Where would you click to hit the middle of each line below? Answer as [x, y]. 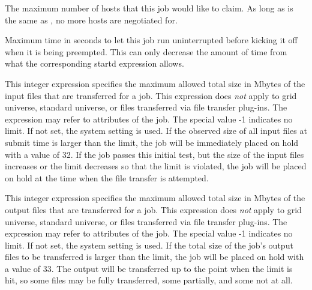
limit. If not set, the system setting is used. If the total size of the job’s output [149, 245]
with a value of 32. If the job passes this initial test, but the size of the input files [154, 154]
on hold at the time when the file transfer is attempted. [107, 177]
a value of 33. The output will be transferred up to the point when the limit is [149, 268]
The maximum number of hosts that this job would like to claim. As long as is [149, 8]
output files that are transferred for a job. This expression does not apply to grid [153, 209]
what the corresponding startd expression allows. [94, 63]
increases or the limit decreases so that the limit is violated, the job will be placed [156, 166]
